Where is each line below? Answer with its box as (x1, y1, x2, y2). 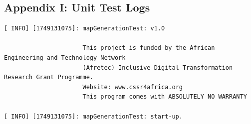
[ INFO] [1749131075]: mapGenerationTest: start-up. (4, 113, 183, 120)
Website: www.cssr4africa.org (82, 83, 183, 91)
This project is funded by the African (82, 44, 215, 52)
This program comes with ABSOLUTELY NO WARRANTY (82, 93, 247, 101)
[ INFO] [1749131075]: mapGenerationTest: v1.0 (4, 25, 165, 32)
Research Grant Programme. (4, 74, 93, 81)
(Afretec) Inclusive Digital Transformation (82, 64, 233, 71)
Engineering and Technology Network (4, 54, 126, 61)
